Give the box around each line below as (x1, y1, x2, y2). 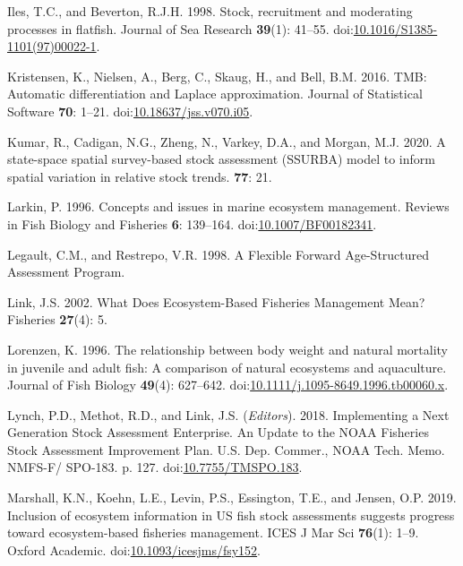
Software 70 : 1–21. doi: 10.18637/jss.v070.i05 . (7, 101, 253, 120)
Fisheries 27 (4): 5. (7, 310, 107, 329)
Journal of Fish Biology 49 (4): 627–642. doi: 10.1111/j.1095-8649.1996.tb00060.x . (7, 375, 449, 394)
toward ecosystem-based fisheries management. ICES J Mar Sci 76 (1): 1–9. (7, 523, 419, 542)
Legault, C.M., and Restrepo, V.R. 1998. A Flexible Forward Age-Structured (7, 244, 430, 263)
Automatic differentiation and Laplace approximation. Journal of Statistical (7, 84, 423, 103)
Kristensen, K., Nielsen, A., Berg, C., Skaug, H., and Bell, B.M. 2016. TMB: (7, 66, 427, 85)
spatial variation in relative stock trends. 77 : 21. (7, 167, 272, 185)
